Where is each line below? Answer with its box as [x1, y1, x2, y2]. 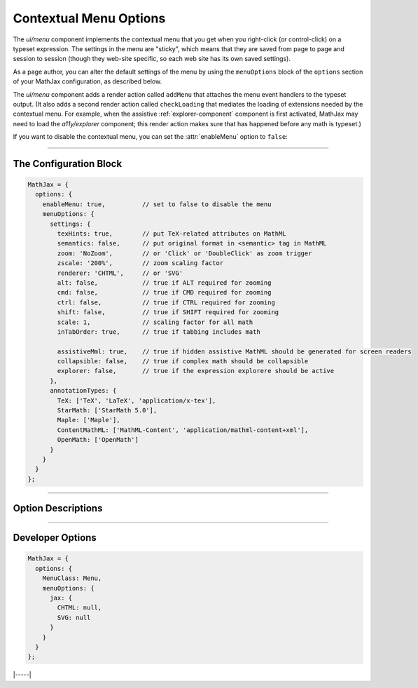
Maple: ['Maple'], [57, 416, 120, 424]
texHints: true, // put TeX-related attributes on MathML [57, 230, 286, 238]
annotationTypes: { [50, 386, 117, 395]
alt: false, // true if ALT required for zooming [57, 278, 272, 287]
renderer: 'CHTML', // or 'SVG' [57, 269, 183, 277]
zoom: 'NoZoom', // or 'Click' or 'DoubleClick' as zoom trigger [57, 249, 312, 257]
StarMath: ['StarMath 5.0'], [57, 407, 158, 414]
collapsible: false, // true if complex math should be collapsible [57, 358, 309, 365]
